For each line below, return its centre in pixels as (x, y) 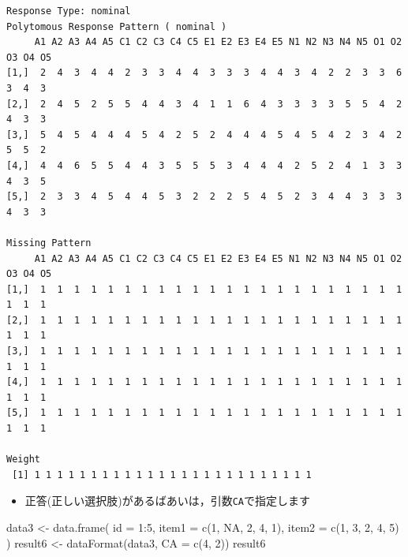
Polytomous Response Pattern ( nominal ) (117, 26)
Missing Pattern (49, 243)
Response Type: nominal (69, 11)
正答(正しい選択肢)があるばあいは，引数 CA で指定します (168, 501)
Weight (23, 460)
